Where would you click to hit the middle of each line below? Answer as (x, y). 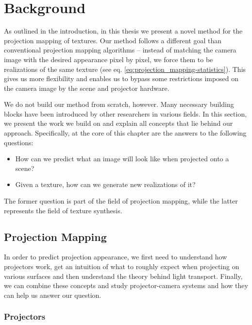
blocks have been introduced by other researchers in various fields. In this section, (126, 113)
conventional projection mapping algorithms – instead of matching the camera (120, 50)
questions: (19, 142)
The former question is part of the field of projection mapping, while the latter (121, 201)
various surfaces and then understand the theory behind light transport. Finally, (123, 276)
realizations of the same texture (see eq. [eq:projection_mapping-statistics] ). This (125, 69)
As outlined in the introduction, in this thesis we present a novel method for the (123, 31)
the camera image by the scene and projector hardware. (87, 88)
